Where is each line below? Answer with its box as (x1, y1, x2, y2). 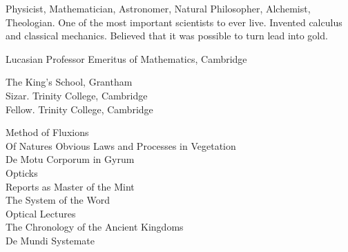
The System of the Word (6, 193, 110, 207)
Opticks (6, 165, 38, 180)
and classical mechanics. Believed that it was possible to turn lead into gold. (6, 28, 328, 43)
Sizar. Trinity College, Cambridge (6, 88, 148, 102)
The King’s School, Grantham (6, 75, 133, 89)
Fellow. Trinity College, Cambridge (6, 101, 153, 116)
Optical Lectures (6, 206, 76, 220)
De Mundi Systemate (6, 233, 95, 247)
